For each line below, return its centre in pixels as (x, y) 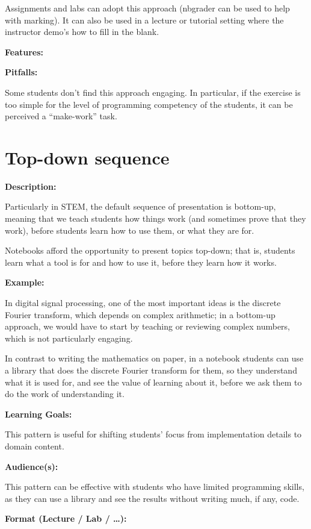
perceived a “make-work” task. (61, 116)
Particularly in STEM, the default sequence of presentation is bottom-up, (140, 206)
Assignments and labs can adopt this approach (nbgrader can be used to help (147, 8)
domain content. (35, 446)
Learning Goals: (38, 414)
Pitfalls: (21, 72)
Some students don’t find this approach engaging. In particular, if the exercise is (153, 92)
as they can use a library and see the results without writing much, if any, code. (152, 498)
